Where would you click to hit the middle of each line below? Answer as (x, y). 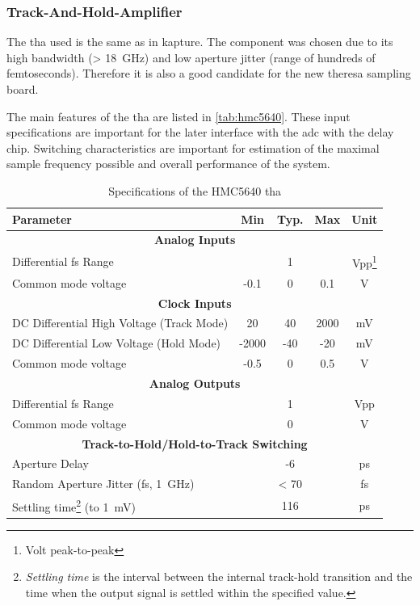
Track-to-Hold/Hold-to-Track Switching (195, 443)
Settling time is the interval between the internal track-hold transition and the (219, 577)
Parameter (42, 219)
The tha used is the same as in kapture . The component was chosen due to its (200, 42)
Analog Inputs (195, 240)
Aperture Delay (50, 463)
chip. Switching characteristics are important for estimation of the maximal (193, 147)
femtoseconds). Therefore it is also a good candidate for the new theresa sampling (209, 73)
